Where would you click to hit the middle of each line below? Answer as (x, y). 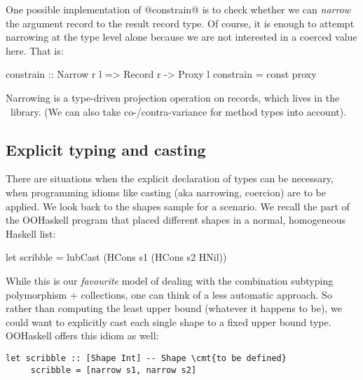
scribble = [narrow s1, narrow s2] (114, 370)
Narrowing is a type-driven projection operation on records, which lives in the (173, 97)
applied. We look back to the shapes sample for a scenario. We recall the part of (178, 206)
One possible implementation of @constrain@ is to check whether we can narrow (178, 9)
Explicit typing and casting (106, 149)
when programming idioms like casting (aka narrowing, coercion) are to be (166, 192)
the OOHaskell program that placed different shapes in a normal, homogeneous (176, 220)
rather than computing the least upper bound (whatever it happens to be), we (174, 308)
